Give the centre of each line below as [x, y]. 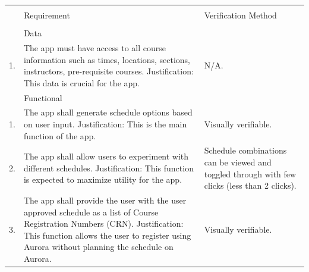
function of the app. [60, 135]
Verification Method [240, 15]
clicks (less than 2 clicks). [250, 185]
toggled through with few [250, 173]
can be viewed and [238, 162]
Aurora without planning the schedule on [98, 247]
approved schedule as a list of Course [91, 212]
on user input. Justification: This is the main [105, 124]
